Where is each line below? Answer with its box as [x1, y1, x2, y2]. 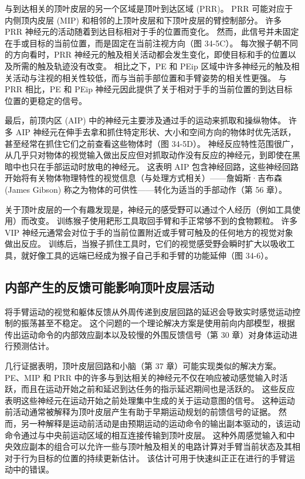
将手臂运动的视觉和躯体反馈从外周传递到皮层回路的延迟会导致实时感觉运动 [5, 305, 292, 317]
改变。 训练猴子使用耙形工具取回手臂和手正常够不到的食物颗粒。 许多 [29, 215, 298, 227]
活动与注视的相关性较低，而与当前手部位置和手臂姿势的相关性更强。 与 [12, 71, 287, 83]
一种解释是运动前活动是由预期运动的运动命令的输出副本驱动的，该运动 [29, 417, 300, 430]
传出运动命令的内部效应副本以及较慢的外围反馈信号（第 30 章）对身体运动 [5, 328, 290, 340]
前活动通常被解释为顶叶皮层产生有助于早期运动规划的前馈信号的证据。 [5, 406, 276, 418]
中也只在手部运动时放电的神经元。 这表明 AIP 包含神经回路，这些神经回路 [12, 160, 299, 172]
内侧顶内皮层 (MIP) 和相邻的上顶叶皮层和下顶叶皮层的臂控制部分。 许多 [5, 14, 282, 26]
